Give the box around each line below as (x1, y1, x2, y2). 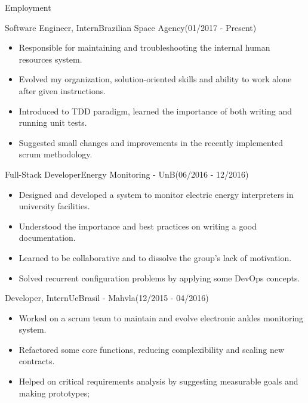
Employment (5, 1, 51, 13)
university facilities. (19, 200, 90, 212)
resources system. (19, 52, 82, 65)
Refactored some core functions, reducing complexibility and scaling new (19, 343, 285, 355)
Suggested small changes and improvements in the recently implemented (19, 136, 283, 148)
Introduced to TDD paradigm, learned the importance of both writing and (19, 104, 292, 117)
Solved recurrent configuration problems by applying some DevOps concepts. (19, 271, 300, 284)
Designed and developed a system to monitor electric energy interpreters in (19, 188, 294, 200)
